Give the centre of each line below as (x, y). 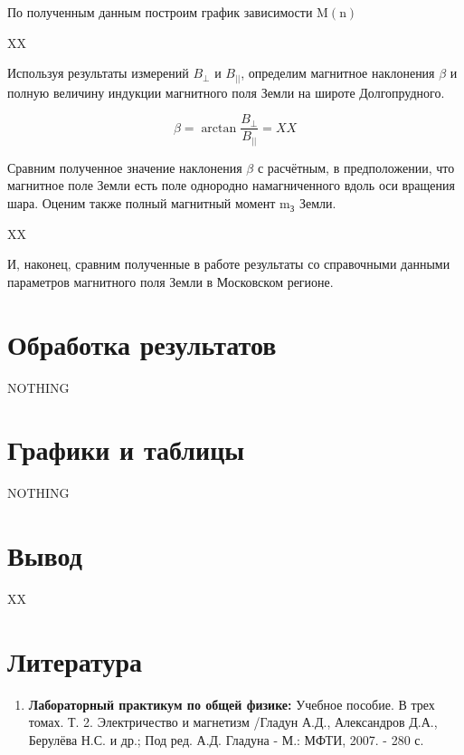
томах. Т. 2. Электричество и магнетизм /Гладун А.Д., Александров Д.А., (233, 722)
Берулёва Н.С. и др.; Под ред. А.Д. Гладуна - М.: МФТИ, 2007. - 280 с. (226, 739)
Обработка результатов (142, 344)
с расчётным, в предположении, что (356, 167)
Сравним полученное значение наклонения (125, 167)
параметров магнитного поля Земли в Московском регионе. (170, 281)
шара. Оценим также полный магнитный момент (142, 203)
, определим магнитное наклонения (338, 73)
